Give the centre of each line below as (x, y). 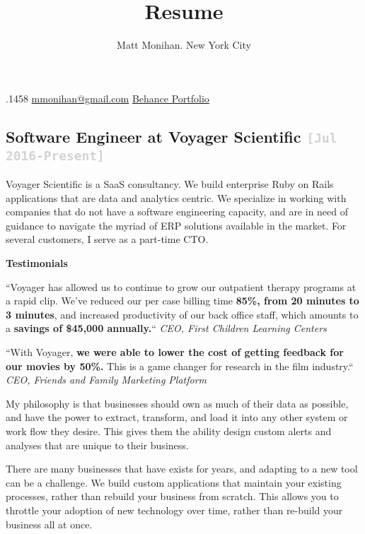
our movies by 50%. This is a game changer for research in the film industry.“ (180, 366)
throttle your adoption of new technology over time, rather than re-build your (174, 510)
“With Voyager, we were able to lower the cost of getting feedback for (175, 352)
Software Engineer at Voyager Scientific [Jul (172, 136)
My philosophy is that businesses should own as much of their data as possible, (177, 403)
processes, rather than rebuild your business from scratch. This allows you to (172, 496)
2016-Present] (55, 155)
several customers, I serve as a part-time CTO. (107, 239)
